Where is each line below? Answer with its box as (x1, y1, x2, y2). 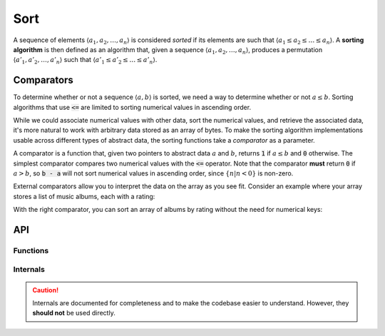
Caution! (32, 285, 59, 294)
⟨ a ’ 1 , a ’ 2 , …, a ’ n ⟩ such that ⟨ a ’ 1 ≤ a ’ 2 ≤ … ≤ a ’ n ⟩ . (13, 56, 158, 66)
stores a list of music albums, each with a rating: (13, 192, 155, 200)
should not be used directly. (32, 309, 115, 317)
